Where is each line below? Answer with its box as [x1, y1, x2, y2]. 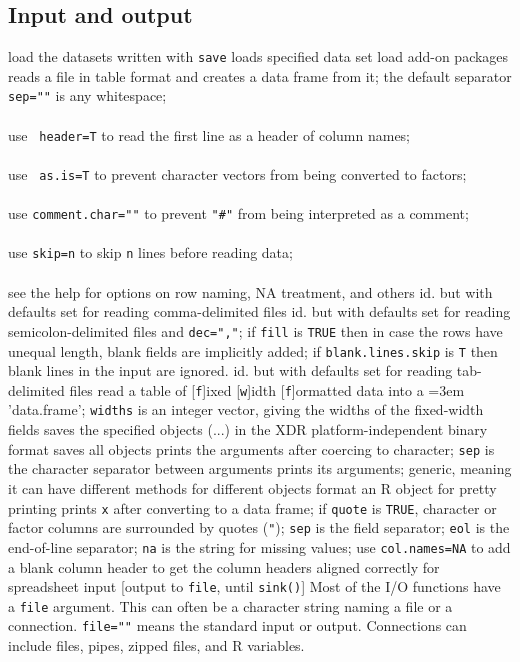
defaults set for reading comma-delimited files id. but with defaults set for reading [8, 301, 511, 322]
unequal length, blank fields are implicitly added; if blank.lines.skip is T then [8, 340, 498, 361]
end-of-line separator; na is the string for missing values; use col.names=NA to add [8, 536, 511, 557]
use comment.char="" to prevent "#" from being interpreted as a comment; [8, 203, 469, 224]
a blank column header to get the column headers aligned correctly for [8, 556, 440, 577]
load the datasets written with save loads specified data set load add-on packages [8, 46, 509, 67]
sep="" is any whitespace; [8, 85, 167, 106]
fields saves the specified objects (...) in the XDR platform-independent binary [8, 419, 488, 440]
